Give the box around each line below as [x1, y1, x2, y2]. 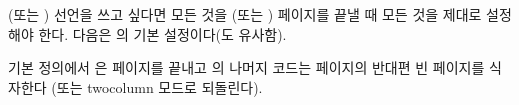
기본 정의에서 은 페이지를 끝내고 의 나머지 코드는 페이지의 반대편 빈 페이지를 [8, 57, 485, 78]
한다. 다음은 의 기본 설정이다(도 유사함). [38, 23, 287, 44]
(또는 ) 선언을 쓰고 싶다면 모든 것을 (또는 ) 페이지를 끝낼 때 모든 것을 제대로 [8, 4, 482, 24]
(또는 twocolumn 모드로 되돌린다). [51, 76, 263, 97]
